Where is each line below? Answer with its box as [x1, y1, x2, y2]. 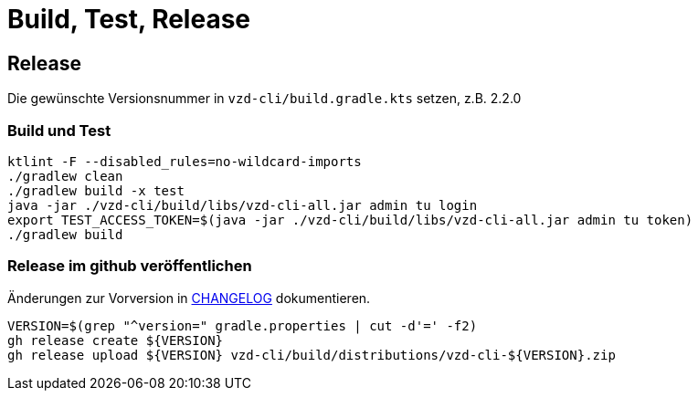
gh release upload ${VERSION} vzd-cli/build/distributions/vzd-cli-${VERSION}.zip [7, 347, 616, 362]
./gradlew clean [7, 168, 123, 183]
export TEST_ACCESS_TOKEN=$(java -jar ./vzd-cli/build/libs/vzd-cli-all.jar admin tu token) [7, 212, 693, 227]
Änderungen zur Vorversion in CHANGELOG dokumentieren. [7, 289, 371, 306]
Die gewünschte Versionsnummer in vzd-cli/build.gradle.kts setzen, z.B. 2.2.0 [7, 90, 522, 107]
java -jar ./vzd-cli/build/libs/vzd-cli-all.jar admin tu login [7, 197, 478, 213]
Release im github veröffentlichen [7, 257, 252, 276]
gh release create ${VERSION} [7, 332, 224, 348]
